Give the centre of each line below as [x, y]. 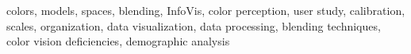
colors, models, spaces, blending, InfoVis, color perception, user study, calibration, [206, 10]
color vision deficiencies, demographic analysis [118, 41]
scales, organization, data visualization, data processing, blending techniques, [194, 25]
